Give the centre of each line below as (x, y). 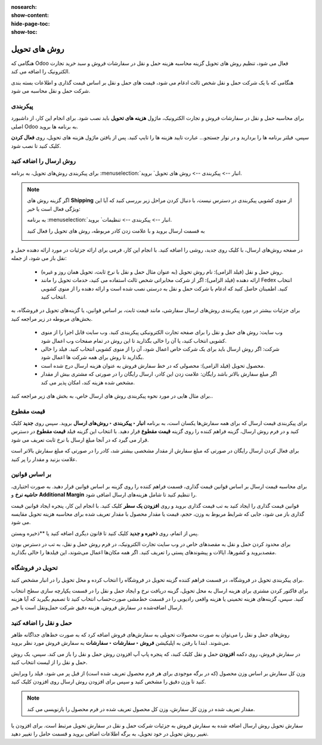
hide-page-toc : (30, 23)
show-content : (30, 15)
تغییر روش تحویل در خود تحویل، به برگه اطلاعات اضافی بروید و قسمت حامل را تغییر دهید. (110, 734)
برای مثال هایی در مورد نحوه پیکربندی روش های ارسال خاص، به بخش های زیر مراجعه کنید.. (112, 396)
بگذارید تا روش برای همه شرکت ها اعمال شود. (92, 357)
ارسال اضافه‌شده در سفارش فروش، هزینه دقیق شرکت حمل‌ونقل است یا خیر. (97, 607)
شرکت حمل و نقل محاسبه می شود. (51, 91)
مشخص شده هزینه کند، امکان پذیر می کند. (88, 382)
